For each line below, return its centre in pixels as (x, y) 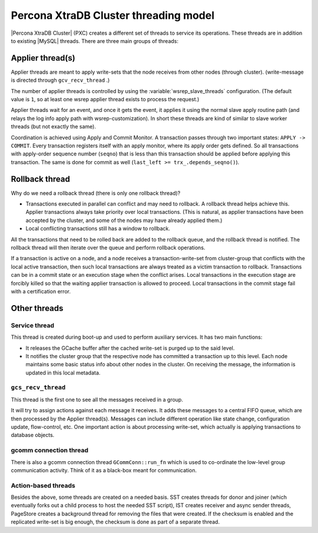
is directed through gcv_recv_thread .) (60, 80)
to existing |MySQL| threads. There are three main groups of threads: (95, 41)
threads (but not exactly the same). (54, 127)
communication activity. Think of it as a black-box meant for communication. (104, 470)
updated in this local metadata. (63, 373)
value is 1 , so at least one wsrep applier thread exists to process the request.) (105, 100)
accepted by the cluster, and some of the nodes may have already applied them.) (124, 220)
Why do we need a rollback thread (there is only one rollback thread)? (96, 193)
